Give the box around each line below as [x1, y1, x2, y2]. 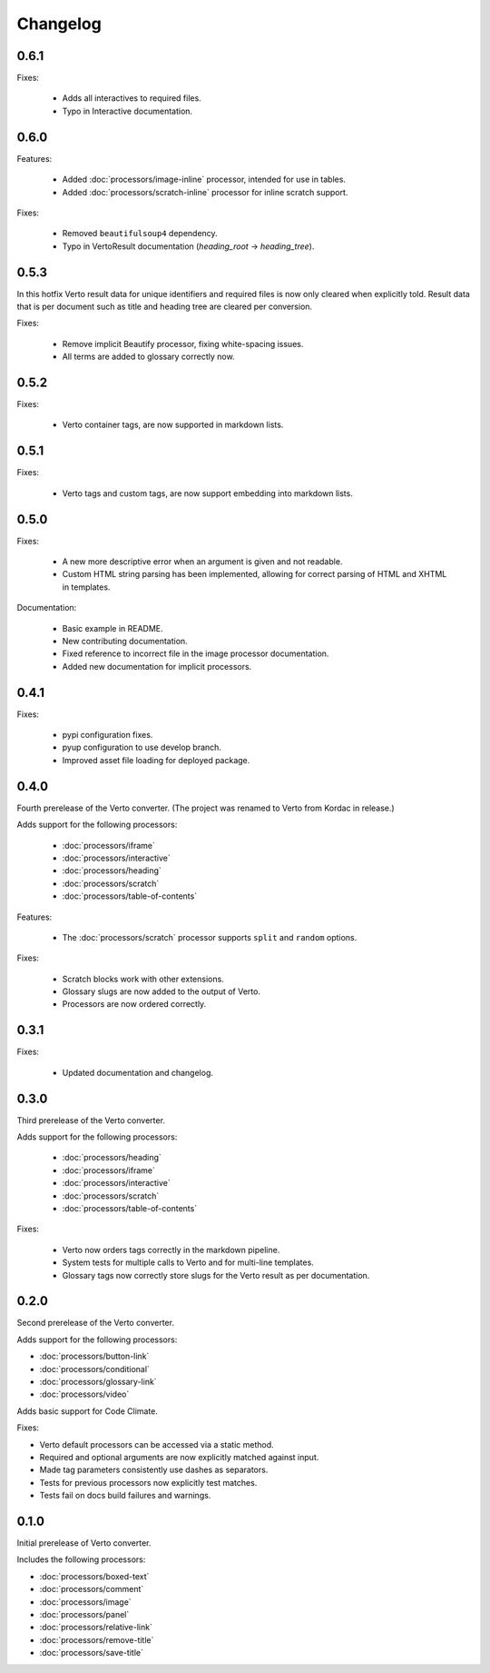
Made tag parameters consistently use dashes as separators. [39, 1464, 269, 1476]
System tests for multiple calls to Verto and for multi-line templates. [62, 1257, 315, 1268]
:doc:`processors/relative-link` [39, 1622, 153, 1633]
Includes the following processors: [16, 1554, 146, 1565]
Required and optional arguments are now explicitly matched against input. [39, 1452, 319, 1462]
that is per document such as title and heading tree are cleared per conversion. [16, 301, 313, 312]
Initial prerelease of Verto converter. [16, 1538, 152, 1549]
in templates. [62, 582, 111, 593]
